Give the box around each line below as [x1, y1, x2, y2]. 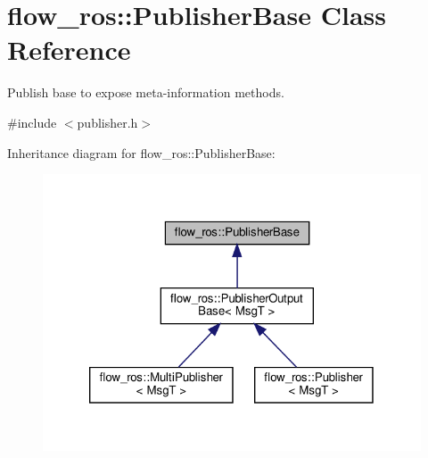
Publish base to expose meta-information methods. [7, 83, 284, 102]
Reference [7, 31, 131, 68]
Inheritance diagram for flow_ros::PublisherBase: [7, 143, 276, 162]
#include [7, 112, 57, 131]
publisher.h [77, 112, 138, 131]
